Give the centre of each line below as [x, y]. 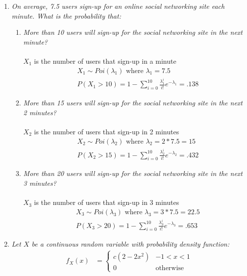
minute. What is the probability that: [66, 15]
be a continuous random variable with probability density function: [131, 244]
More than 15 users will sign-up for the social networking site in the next [133, 103]
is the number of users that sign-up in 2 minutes [107, 132]
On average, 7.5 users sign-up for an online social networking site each [118, 6]
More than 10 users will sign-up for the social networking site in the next [133, 32]
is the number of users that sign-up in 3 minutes [107, 202]
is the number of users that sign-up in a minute [105, 61]
